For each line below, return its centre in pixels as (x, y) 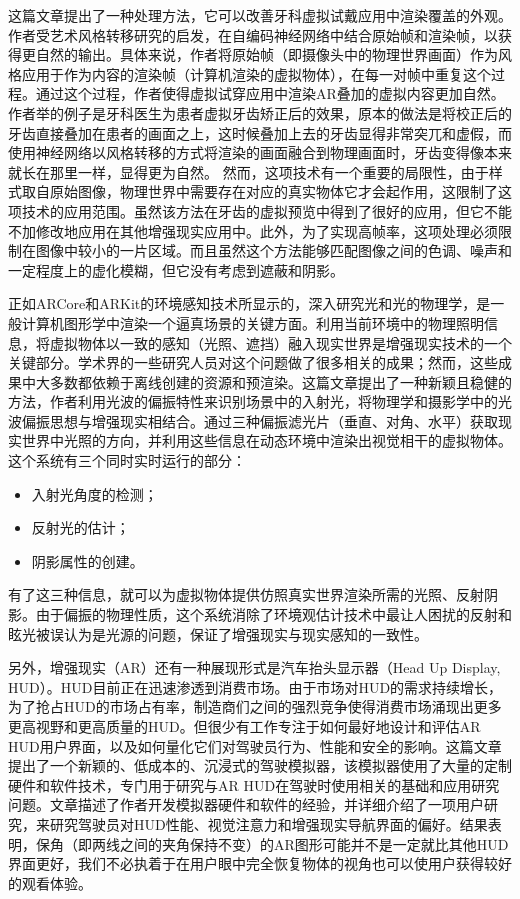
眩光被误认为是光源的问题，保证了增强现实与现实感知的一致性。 (218, 633)
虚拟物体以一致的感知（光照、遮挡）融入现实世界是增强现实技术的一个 (280, 342)
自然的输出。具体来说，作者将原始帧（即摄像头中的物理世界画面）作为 (266, 54)
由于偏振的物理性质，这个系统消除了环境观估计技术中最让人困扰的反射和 (273, 614)
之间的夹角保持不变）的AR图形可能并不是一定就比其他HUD (314, 843)
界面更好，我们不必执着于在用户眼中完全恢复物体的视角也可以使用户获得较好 (260, 863)
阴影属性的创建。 (87, 560)
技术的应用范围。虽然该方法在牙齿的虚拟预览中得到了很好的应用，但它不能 (266, 210)
